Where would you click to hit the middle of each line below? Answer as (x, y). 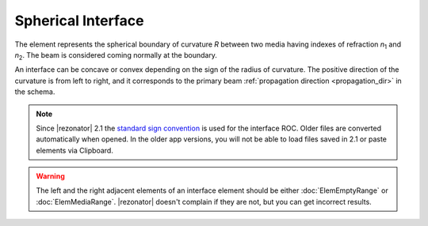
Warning (50, 176)
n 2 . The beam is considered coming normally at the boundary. (116, 56)
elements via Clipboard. (75, 150)
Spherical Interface (79, 21)
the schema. (35, 92)
